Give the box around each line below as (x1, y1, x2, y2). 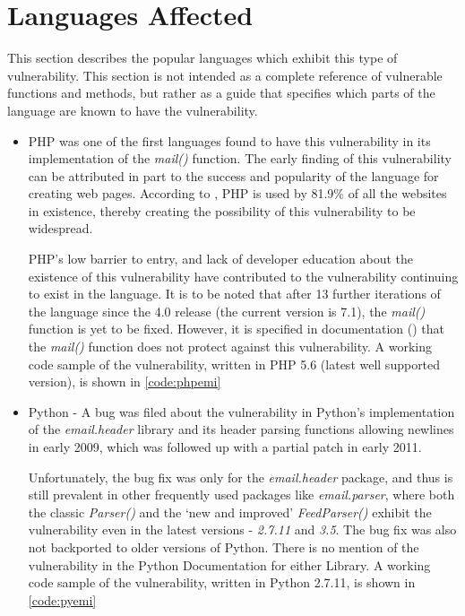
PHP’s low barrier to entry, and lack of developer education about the (28, 249, 414, 268)
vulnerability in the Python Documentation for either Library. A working (28, 555, 431, 574)
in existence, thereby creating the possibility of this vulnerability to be (28, 201, 416, 220)
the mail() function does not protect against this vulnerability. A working (28, 337, 432, 356)
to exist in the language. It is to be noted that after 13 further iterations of (28, 284, 441, 303)
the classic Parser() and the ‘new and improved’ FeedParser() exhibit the (28, 502, 432, 521)
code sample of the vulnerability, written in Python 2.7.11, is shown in (28, 573, 416, 592)
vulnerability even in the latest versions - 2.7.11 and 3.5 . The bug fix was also (28, 520, 457, 539)
